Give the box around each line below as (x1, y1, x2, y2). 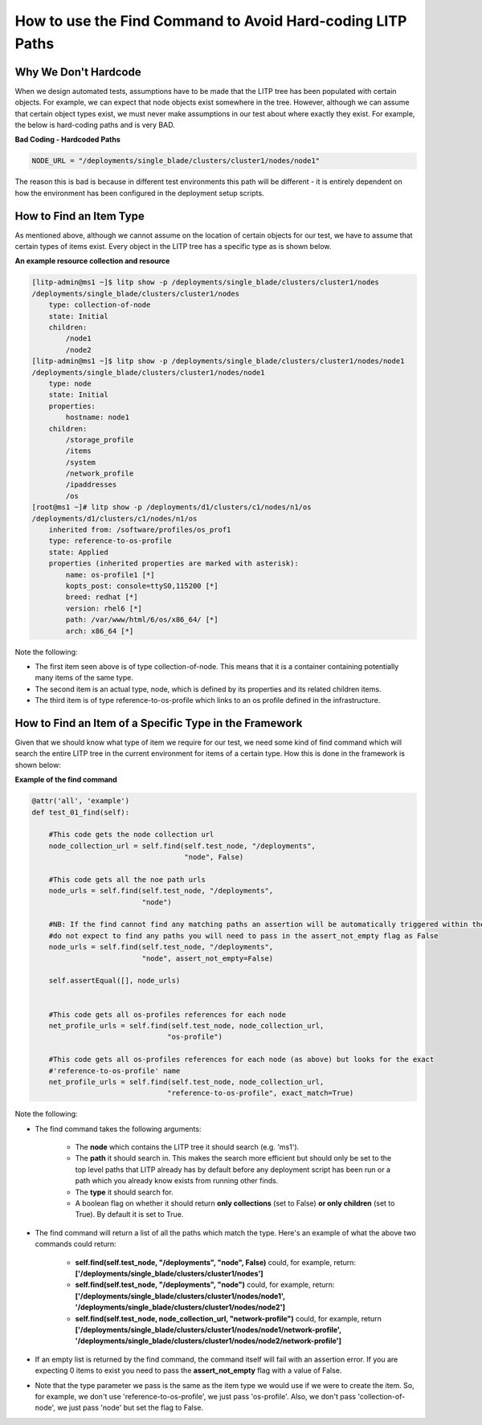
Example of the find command (14, 775, 118, 785)
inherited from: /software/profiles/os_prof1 (48, 525, 231, 534)
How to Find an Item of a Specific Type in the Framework (14, 716, 303, 730)
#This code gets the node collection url (48, 830, 214, 839)
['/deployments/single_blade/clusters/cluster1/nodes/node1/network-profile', (75, 1325, 341, 1334)
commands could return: (35, 1239, 116, 1249)
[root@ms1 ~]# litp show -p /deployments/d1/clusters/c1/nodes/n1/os (31, 503, 312, 512)
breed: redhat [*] (65, 593, 138, 602)
